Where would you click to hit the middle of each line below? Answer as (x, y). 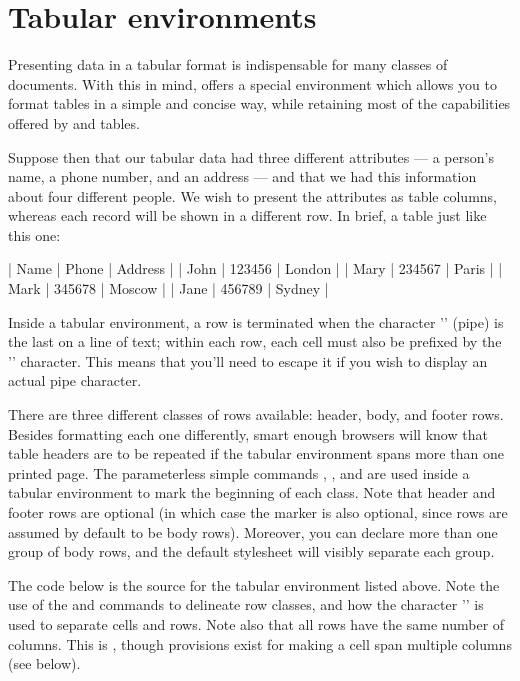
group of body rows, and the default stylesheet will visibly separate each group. (251, 551)
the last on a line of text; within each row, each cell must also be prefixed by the (255, 341)
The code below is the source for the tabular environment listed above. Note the (254, 584)
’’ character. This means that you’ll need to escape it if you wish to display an (248, 360)
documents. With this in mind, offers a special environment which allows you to (252, 83)
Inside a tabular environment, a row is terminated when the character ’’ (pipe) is (256, 321)
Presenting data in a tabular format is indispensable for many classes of (228, 64)
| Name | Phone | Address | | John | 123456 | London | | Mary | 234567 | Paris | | (255, 268)
